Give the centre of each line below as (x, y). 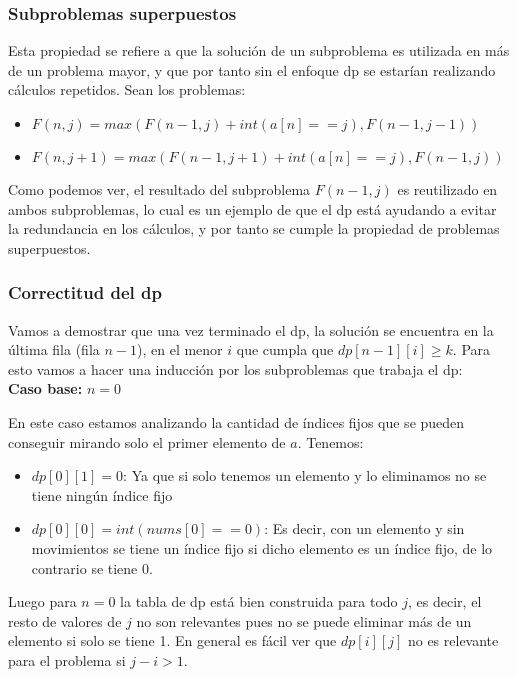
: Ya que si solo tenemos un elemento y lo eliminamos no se (305, 475)
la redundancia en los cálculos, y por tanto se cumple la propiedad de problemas (254, 228)
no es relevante (453, 640)
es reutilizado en (447, 189)
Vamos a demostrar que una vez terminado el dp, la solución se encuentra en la (251, 329)
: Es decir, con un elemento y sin (364, 528)
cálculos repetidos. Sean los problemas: (127, 89)
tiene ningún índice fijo (102, 494)
